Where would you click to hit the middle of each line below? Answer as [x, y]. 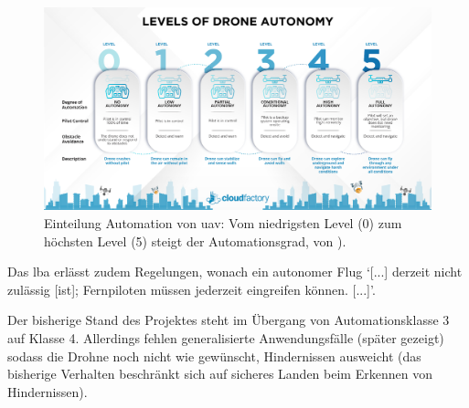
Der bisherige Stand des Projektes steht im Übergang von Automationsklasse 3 [229, 320]
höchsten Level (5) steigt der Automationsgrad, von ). [195, 241]
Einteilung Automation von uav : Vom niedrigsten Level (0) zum [223, 222]
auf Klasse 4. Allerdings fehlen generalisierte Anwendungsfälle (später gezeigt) [226, 337]
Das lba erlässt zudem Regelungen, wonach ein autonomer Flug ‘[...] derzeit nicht [235, 272]
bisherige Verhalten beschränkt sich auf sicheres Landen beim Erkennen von [220, 374]
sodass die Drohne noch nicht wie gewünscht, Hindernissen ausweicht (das [214, 356]
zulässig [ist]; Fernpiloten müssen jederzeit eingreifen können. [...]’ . [192, 289]
